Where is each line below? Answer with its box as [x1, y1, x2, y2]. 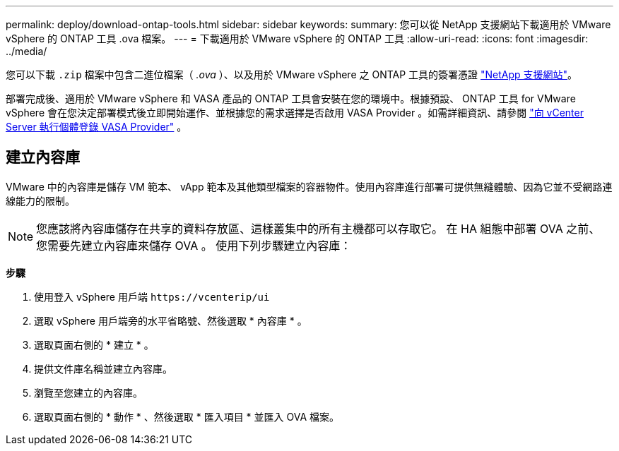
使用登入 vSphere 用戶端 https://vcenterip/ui [34, 290, 270, 303]
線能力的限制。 [6, 194, 75, 207]
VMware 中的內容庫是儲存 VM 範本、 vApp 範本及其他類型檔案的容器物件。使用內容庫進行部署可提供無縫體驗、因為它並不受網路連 [6, 180, 613, 193]
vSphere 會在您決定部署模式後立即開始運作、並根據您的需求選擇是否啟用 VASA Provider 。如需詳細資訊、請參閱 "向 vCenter [6, 107, 584, 119]
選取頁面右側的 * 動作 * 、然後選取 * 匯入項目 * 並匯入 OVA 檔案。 [34, 410, 340, 423]
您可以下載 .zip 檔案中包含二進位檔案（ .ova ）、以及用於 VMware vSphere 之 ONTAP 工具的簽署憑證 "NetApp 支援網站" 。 [6, 68, 578, 80]
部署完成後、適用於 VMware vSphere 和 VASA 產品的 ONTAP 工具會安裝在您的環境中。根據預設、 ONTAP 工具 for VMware [6, 92, 576, 104]
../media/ [6, 45, 47, 57]
